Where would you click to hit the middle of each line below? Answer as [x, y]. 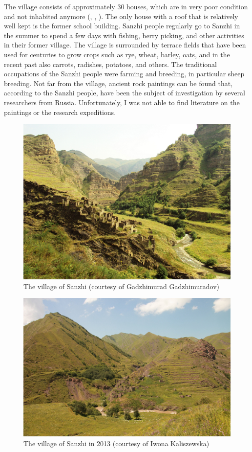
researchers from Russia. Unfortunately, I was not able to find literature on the [122, 102]
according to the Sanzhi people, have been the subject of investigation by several [125, 93]
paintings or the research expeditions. [60, 112]
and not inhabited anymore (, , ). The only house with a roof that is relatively [121, 16]
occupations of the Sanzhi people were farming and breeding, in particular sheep [124, 74]
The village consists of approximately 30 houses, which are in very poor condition [126, 6]
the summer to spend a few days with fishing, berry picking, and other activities [124, 35]
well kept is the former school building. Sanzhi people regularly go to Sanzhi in [122, 26]
